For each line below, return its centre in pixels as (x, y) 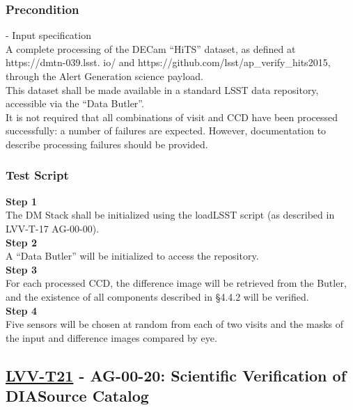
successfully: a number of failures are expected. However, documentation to (166, 131)
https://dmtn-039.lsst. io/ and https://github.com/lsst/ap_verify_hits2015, (168, 62)
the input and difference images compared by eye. (111, 337)
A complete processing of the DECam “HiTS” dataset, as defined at (151, 48)
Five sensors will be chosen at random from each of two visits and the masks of (175, 324)
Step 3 (21, 269)
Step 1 (21, 201)
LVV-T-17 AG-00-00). (53, 228)
